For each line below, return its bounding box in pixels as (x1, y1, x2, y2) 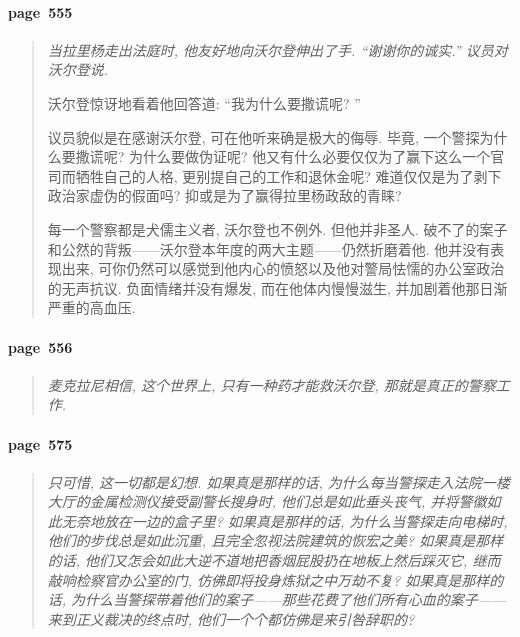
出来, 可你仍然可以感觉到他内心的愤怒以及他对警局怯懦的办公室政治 (61, 258, 505, 279)
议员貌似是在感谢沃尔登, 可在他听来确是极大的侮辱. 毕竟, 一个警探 (47, 126, 480, 147)
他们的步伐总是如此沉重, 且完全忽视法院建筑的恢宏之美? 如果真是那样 (47, 530, 504, 551)
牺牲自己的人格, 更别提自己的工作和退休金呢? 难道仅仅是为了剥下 (75, 165, 502, 186)
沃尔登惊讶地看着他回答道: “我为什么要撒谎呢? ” (47, 92, 361, 113)
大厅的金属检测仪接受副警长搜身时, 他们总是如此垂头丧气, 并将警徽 (47, 491, 487, 512)
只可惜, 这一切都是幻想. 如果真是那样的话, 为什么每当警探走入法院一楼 (47, 471, 510, 492)
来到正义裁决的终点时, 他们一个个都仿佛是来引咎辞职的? (47, 608, 415, 629)
